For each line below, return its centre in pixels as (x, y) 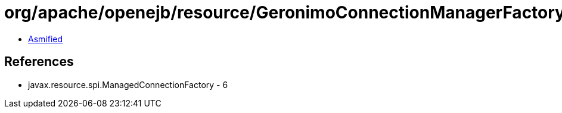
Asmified (46, 39)
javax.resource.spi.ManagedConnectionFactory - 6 (128, 84)
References (39, 62)
